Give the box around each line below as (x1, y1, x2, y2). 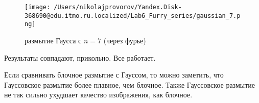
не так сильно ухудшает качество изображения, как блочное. (4, 89, 193, 100)
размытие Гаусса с (25, 35, 82, 45)
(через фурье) (103, 35, 146, 45)
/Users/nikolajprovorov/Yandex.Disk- (54, 4, 182, 11)
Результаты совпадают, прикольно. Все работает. (4, 52, 156, 63)
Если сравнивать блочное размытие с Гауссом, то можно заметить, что (4, 69, 224, 80)
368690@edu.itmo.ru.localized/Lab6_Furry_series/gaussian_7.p (25, 12, 241, 19)
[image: (25, 4, 51, 11)
